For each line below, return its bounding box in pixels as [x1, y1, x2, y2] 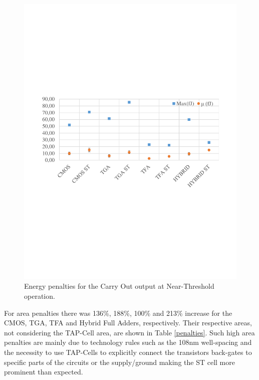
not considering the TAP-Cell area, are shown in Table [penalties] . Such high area [4, 327, 255, 337]
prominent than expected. [4, 366, 83, 377]
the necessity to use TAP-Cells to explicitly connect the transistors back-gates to [4, 347, 252, 357]
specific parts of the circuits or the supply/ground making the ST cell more [4, 356, 235, 367]
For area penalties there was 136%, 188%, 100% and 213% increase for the [4, 307, 232, 318]
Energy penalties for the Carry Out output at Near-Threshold [24, 281, 214, 291]
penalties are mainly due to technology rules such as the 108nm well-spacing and [4, 337, 252, 347]
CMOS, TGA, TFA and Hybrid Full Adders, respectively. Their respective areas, [4, 317, 252, 328]
